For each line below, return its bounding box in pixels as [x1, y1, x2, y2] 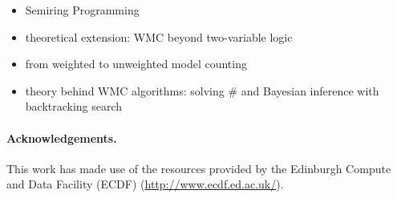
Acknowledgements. [6, 129, 117, 146]
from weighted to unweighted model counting [25, 55, 247, 72]
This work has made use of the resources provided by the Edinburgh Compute [6, 160, 391, 176]
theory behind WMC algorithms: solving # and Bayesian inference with [25, 82, 379, 99]
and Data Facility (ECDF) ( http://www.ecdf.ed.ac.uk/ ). [6, 176, 284, 192]
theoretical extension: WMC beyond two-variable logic [25, 28, 293, 45]
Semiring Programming [25, 2, 140, 18]
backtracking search [25, 98, 123, 115]
